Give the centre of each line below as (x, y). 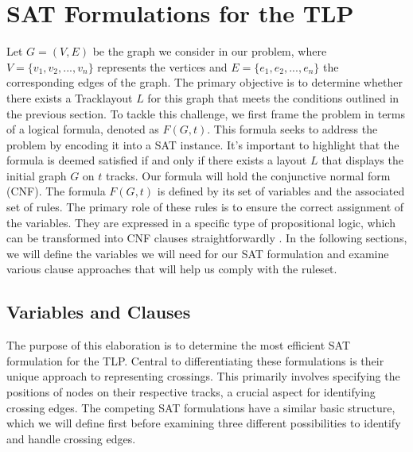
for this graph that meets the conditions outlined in (273, 97)
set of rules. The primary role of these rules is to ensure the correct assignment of (205, 207)
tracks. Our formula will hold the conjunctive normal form (248, 175)
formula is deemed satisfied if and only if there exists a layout (157, 160)
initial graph (37, 175)
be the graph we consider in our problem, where (210, 51)
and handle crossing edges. (71, 438)
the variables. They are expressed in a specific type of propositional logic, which (201, 222)
